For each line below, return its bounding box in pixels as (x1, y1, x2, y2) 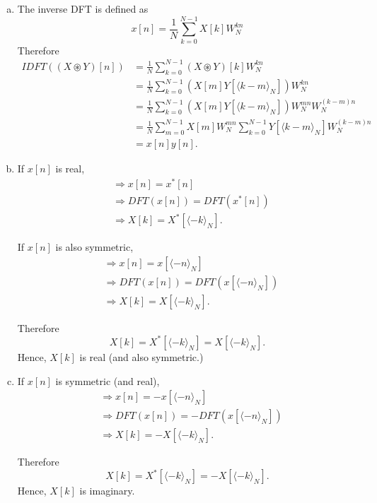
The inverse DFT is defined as (17, 1, 149, 16)
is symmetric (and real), (55, 373, 160, 388)
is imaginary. (79, 483, 135, 498)
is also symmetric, (55, 239, 134, 254)
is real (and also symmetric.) (79, 349, 204, 364)
